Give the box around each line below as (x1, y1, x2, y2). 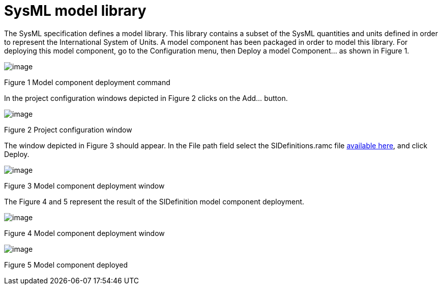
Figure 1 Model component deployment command (4, 77, 170, 87)
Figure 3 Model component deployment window (4, 181, 165, 190)
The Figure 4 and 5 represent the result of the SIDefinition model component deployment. (4, 197, 305, 206)
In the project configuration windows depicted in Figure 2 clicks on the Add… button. (4, 93, 288, 102)
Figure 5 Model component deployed (4, 260, 128, 269)
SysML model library (4, 2, 146, 19)
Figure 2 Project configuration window (4, 125, 132, 134)
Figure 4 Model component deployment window (4, 228, 165, 238)
